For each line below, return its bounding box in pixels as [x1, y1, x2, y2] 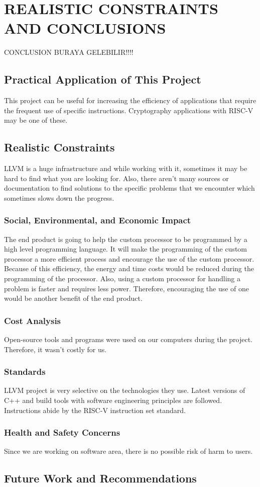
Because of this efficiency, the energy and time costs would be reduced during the [4, 263, 254, 274]
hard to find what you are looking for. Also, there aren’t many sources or [4, 173, 229, 183]
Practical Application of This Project [4, 71, 201, 87]
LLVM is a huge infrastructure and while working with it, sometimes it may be [4, 163, 247, 174]
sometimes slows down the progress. [4, 192, 114, 203]
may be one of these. [4, 115, 68, 125]
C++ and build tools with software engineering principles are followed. [4, 395, 222, 405]
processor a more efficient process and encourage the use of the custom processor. [4, 253, 254, 264]
